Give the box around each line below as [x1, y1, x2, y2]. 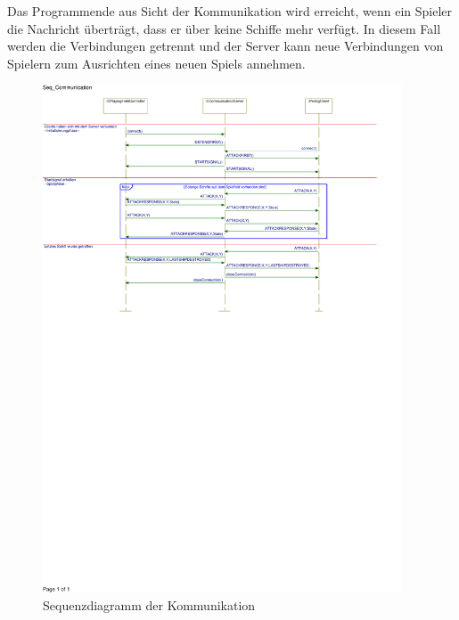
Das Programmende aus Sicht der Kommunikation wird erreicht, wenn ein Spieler [7, 2, 452, 20]
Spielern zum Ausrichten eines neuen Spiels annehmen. [7, 53, 306, 72]
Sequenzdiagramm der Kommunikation [43, 595, 256, 614]
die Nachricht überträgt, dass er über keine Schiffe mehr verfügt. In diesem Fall [7, 19, 441, 37]
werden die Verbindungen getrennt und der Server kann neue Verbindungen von [7, 37, 444, 55]
